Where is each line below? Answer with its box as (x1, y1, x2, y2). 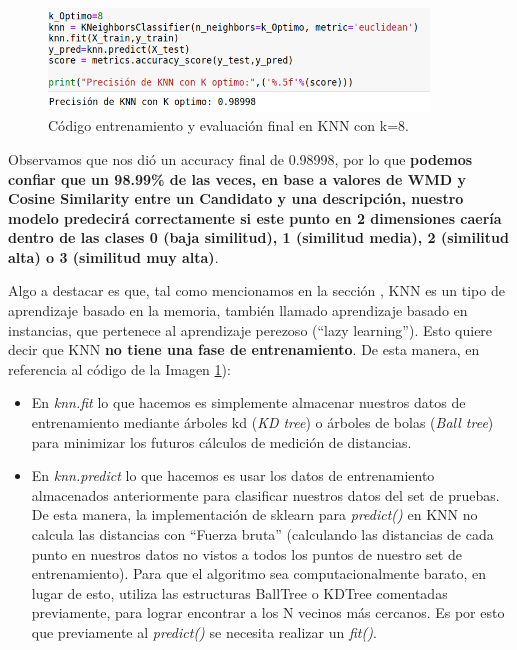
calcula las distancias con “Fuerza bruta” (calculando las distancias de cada (31, 524, 494, 544)
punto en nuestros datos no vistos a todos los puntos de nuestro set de (31, 543, 462, 564)
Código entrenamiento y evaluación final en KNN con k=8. (48, 115, 409, 136)
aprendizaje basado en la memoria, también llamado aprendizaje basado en (8, 300, 468, 321)
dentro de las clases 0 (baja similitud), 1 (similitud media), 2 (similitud (8, 227, 509, 248)
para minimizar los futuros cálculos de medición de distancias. (31, 431, 412, 452)
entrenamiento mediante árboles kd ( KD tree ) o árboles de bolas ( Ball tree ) (31, 412, 494, 433)
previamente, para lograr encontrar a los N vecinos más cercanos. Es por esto (31, 602, 505, 623)
